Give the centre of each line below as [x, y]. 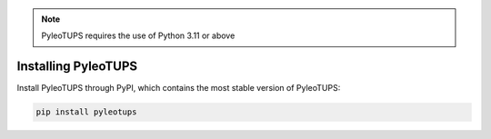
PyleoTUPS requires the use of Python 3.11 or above [138, 35]
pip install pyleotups [86, 112]
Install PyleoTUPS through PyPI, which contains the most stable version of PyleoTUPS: [179, 88]
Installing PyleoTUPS [77, 67]
